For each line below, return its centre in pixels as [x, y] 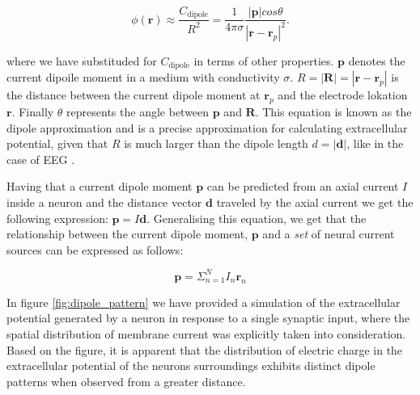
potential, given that [57, 143]
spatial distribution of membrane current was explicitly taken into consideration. [206, 333]
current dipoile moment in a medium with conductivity [143, 77]
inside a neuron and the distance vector [104, 202]
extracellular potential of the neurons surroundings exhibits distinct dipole [191, 366]
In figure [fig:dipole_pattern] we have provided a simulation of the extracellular [204, 302]
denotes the [377, 60]
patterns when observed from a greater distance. [126, 381]
